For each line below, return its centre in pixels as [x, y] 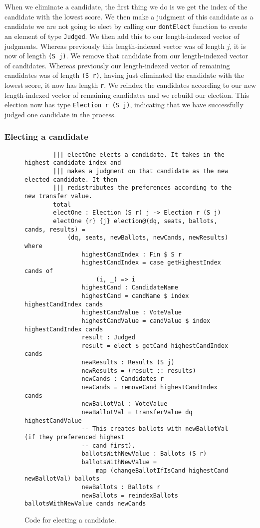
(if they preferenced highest [75, 437]
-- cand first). [108, 445]
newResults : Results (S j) [128, 363]
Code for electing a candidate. [70, 519]
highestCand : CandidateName [130, 288]
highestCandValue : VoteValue [131, 313]
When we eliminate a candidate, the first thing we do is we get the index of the [126, 6]
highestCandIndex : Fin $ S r [131, 254]
